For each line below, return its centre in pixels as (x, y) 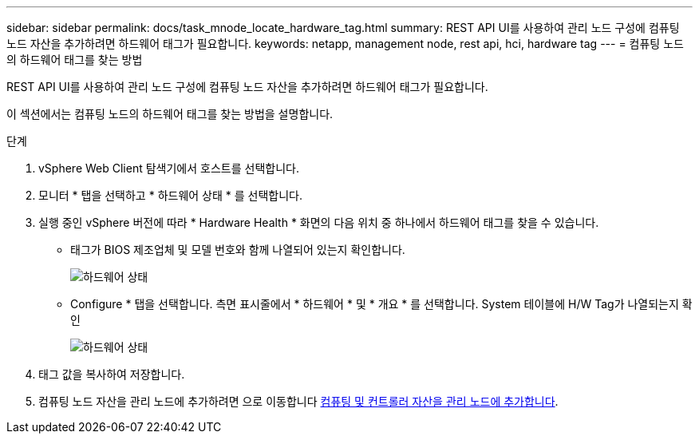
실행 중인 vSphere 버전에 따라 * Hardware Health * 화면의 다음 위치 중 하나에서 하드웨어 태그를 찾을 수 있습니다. (319, 222)
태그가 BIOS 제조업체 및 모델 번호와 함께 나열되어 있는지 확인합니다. (238, 250)
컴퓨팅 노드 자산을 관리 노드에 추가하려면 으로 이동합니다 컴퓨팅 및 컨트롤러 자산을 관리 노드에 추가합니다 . (298, 401)
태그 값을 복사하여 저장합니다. (112, 374)
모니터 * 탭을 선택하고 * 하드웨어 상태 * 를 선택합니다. (170, 195)
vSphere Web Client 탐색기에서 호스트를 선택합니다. (169, 168)
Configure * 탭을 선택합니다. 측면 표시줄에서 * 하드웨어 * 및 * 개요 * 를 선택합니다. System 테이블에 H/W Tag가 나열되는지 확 (381, 304)
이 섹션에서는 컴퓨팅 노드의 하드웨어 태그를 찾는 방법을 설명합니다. (170, 114)
